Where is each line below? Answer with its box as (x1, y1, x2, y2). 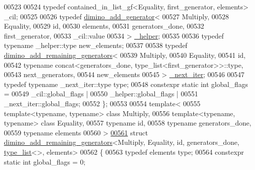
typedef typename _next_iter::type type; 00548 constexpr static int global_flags (4, 79, 248, 89)
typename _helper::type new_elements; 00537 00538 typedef (4, 40, 187, 50)
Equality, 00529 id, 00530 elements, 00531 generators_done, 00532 (4, 21, 204, 31)
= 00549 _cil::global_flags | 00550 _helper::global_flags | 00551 (4, 88, 198, 99)
